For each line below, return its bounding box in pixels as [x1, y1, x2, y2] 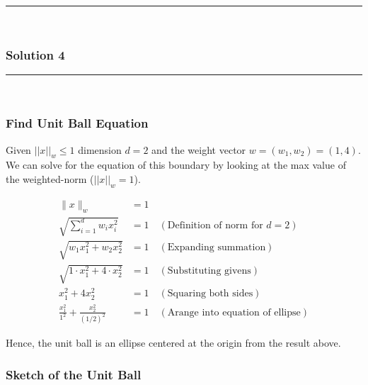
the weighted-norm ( [6, 172, 94, 186]
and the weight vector [151, 142, 246, 157]
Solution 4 [6, 45, 65, 63]
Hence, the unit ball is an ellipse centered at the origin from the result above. [6, 335, 341, 350]
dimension [78, 142, 122, 157]
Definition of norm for [167, 220, 263, 230]
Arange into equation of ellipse [167, 307, 301, 318]
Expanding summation [167, 242, 266, 252]
